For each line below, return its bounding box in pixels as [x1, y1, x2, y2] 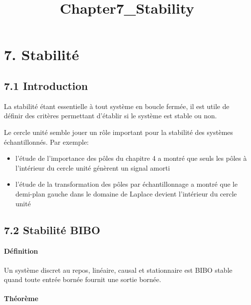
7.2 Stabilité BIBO [4, 222, 101, 237]
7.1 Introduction [4, 78, 88, 93]
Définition [4, 246, 38, 256]
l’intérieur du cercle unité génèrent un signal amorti [15, 162, 170, 173]
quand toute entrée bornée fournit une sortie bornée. [4, 274, 161, 284]
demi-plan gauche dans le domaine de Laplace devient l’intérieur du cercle [15, 188, 237, 198]
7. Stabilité [4, 44, 79, 65]
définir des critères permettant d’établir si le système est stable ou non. [4, 110, 217, 121]
